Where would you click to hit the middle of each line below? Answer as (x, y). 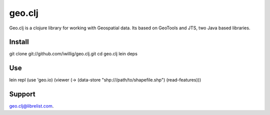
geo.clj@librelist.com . (31, 106)
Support (22, 94)
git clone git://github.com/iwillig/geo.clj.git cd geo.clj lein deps (73, 54)
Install (19, 42)
